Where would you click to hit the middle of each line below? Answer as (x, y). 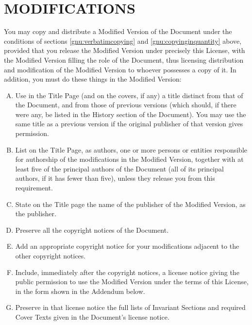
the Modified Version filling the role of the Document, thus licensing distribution (124, 60)
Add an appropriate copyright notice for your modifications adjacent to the (127, 246)
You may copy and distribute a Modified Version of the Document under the (118, 31)
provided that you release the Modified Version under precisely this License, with (125, 50)
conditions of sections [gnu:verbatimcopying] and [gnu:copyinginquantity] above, (123, 41)
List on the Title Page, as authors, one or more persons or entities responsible (131, 149)
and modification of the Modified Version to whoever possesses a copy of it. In (120, 69)
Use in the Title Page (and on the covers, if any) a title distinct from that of (129, 95)
